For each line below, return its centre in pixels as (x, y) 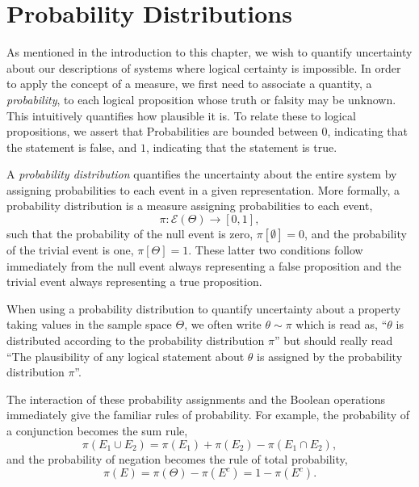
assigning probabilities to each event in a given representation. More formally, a (203, 189)
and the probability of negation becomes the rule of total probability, (177, 458)
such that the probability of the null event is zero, (130, 234)
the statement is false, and (72, 147)
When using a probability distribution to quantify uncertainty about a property (204, 308)
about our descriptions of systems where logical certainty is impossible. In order (204, 67)
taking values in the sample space (89, 324)
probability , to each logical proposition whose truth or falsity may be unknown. (201, 99)
